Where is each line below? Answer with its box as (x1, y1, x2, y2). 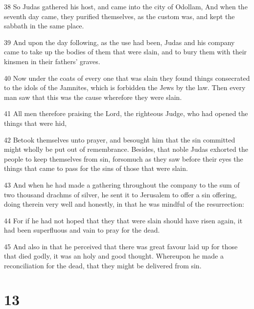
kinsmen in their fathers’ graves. (4, 56, 100, 66)
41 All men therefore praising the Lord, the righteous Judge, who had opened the (4, 108, 248, 119)
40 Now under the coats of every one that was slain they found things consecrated (4, 72, 250, 83)
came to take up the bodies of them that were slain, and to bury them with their (4, 47, 247, 57)
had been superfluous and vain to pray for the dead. (4, 225, 160, 235)
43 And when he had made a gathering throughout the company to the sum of (4, 179, 240, 190)
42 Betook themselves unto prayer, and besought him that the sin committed (4, 134, 235, 144)
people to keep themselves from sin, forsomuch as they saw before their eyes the (4, 153, 243, 164)
